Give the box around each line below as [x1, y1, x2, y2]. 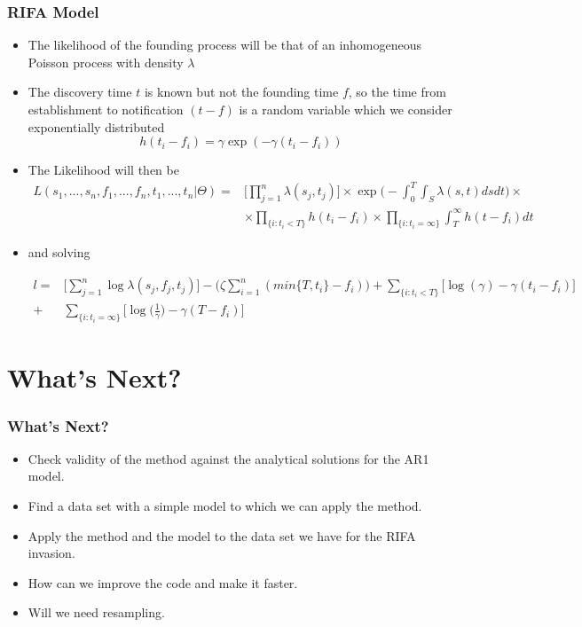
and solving [28, 243, 90, 262]
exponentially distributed [28, 117, 165, 136]
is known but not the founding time [144, 82, 339, 101]
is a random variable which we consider [239, 100, 452, 118]
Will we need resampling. [28, 603, 165, 622]
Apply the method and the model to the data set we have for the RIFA [28, 526, 416, 545]
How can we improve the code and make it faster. [28, 573, 298, 592]
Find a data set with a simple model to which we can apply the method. [28, 496, 422, 514]
